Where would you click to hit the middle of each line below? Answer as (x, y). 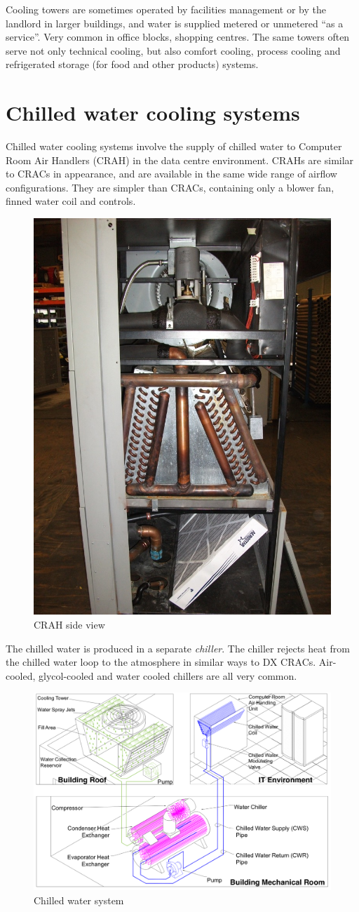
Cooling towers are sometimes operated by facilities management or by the (166, 9)
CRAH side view (69, 624)
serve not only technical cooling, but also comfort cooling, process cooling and (173, 50)
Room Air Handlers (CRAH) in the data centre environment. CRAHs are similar (180, 160)
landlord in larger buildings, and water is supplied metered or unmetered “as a (175, 23)
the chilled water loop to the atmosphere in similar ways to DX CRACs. (161, 662)
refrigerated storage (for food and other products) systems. (132, 64)
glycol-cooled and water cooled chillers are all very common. (168, 675)
